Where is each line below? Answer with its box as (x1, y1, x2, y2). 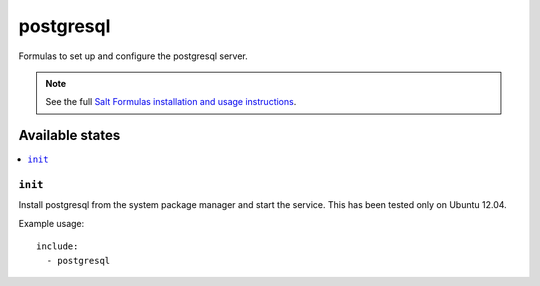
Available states (18, 127, 121, 144)
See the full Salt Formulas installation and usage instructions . (45, 96, 297, 108)
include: (36, 241, 79, 252)
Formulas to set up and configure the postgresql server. (18, 50, 249, 62)
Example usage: (18, 217, 85, 229)
